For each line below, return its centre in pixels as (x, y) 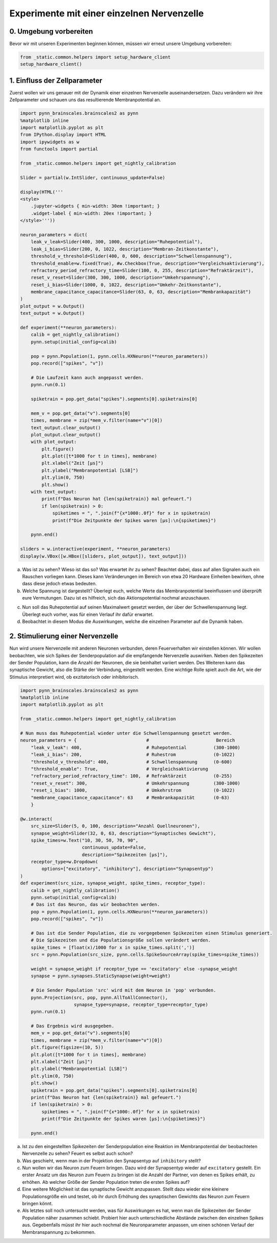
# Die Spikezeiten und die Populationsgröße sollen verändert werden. (121, 940)
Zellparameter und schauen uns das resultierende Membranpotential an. (85, 100)
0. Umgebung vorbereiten (51, 31)
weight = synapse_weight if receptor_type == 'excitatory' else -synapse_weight (134, 969)
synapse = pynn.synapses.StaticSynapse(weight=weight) (101, 976)
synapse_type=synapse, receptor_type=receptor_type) (141, 1004)
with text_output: (54, 492)
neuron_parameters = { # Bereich (128, 740)
